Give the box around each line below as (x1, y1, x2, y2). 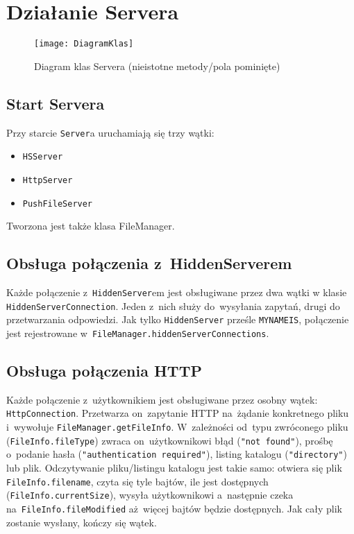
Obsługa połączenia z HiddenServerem (6, 252, 292, 274)
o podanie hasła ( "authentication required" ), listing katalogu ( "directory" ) (6, 447, 347, 461)
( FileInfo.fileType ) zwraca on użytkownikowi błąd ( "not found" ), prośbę (6, 433, 333, 447)
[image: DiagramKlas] (34, 39, 134, 49)
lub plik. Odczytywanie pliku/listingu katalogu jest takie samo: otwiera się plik (6, 460, 342, 475)
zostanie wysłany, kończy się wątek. (6, 515, 157, 529)
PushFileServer (22, 198, 93, 209)
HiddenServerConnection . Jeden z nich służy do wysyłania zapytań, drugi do (6, 298, 340, 313)
